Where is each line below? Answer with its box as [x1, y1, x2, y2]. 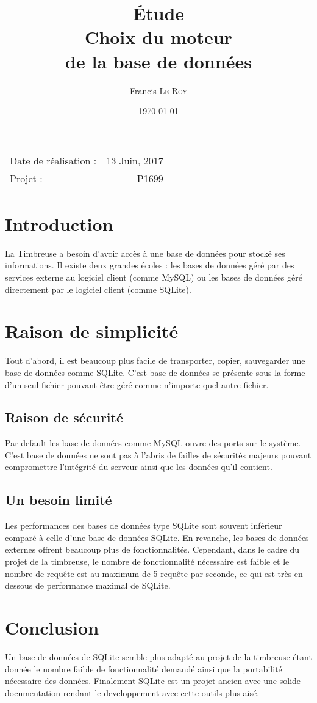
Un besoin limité [5, 490, 112, 509]
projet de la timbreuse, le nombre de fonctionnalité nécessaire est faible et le [5, 555, 290, 568]
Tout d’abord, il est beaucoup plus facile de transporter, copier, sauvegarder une [5, 354, 305, 367]
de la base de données [65, 48, 252, 73]
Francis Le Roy [129, 84, 188, 97]
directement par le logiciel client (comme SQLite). [5, 282, 191, 295]
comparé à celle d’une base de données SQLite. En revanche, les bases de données [5, 531, 309, 543]
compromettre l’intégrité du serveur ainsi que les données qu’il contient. [5, 460, 272, 473]
